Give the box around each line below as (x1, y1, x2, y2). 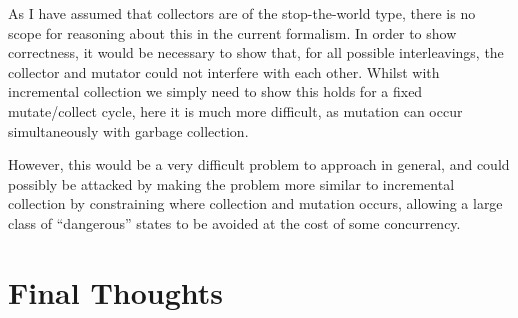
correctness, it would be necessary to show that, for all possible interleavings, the (8, 42, 504, 63)
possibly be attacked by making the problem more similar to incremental (8, 173, 455, 194)
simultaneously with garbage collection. (8, 120, 249, 141)
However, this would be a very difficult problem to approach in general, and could (8, 154, 510, 175)
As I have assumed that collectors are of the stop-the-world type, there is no (8, 3, 476, 23)
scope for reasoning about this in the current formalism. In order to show (8, 22, 457, 43)
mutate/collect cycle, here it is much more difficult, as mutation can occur (8, 100, 463, 121)
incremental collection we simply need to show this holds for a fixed (8, 81, 423, 102)
